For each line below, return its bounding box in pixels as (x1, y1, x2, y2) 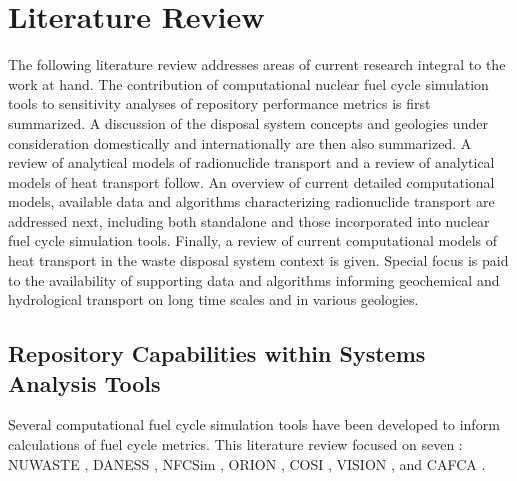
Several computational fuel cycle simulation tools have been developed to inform (8, 414, 500, 435)
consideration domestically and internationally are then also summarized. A (8, 132, 472, 153)
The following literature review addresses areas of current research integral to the (8, 54, 506, 75)
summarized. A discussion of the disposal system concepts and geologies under (8, 112, 488, 133)
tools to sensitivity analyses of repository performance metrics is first (8, 93, 431, 114)
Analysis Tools (8, 367, 161, 398)
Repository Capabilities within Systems (8, 338, 426, 369)
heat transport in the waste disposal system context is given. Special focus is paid (8, 250, 509, 271)
